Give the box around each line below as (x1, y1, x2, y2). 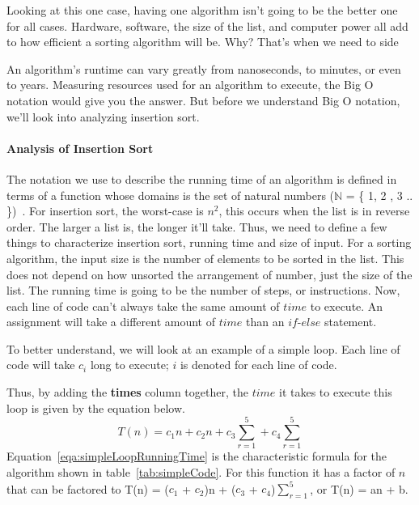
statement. (324, 313, 377, 330)
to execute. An (310, 297, 383, 314)
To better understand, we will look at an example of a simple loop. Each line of (6, 340, 400, 357)
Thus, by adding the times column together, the (6, 384, 248, 401)
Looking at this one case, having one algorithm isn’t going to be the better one (6, 2, 398, 18)
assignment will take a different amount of (6, 313, 216, 330)
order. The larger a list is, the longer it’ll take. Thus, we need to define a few (6, 218, 387, 235)
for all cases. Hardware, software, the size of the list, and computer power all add (6, 17, 408, 34)
